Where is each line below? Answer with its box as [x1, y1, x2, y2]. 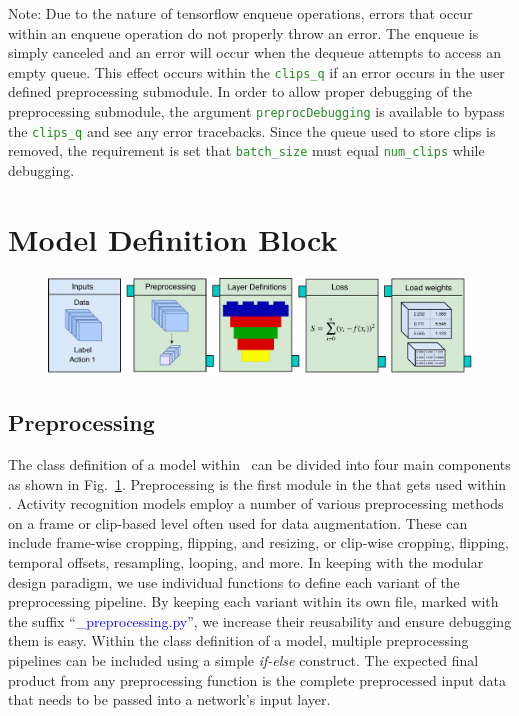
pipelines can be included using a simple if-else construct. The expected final [8, 649, 479, 670]
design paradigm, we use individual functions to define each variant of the [8, 571, 460, 592]
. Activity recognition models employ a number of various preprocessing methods [8, 493, 504, 514]
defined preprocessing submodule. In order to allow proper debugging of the [8, 81, 473, 102]
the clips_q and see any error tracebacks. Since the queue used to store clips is [8, 120, 496, 141]
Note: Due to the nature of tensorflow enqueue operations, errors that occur [8, 3, 473, 23]
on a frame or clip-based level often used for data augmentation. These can [8, 512, 468, 533]
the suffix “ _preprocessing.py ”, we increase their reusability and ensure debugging [8, 610, 512, 631]
